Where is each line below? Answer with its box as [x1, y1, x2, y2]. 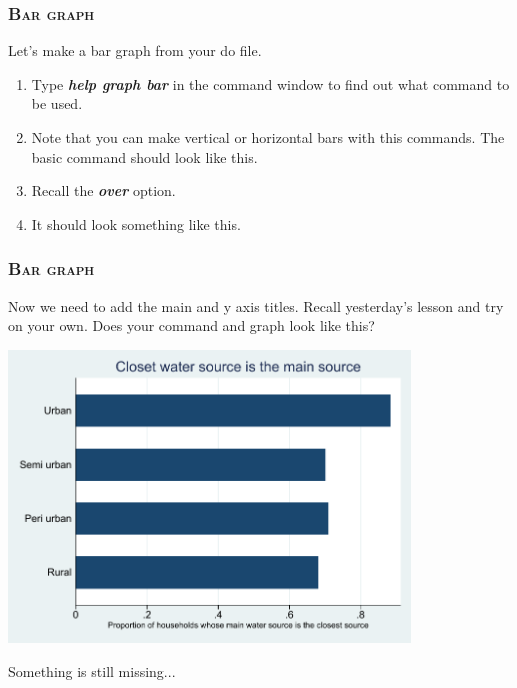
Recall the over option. [31, 180, 176, 201]
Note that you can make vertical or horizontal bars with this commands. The [31, 127, 505, 147]
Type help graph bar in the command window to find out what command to [31, 73, 510, 94]
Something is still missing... [8, 660, 176, 681]
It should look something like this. [31, 213, 241, 234]
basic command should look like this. [31, 146, 258, 167]
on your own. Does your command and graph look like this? [8, 315, 375, 336]
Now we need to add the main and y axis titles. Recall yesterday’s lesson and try [8, 295, 504, 316]
